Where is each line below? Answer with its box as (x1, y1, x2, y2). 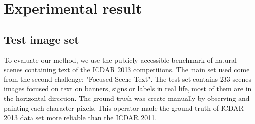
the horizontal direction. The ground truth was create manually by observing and (4, 93, 250, 103)
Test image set (4, 31, 79, 47)
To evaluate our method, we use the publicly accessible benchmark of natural (4, 54, 237, 65)
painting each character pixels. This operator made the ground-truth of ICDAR (4, 102, 244, 113)
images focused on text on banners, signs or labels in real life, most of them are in (4, 83, 252, 94)
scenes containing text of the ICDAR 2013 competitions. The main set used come (4, 64, 250, 74)
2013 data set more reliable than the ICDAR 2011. (4, 112, 157, 123)
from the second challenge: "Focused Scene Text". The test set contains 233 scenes (4, 74, 251, 84)
